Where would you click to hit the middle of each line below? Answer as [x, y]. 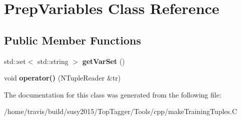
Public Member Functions [72, 40]
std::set [15, 61]
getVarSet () [103, 61]
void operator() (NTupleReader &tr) [62, 78]
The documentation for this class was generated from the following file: [113, 94]
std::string [53, 61]
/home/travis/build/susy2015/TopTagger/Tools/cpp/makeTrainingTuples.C [121, 111]
